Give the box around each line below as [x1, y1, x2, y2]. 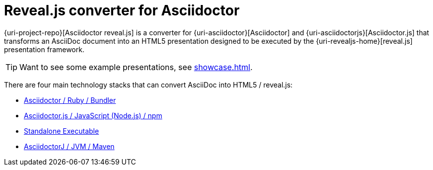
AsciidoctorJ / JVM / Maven [24, 142, 115, 151]
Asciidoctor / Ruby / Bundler [24, 95, 116, 104]
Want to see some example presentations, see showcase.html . [19, 62, 253, 72]
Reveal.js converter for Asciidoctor [4, 2, 240, 19]
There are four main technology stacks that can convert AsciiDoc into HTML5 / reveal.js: [4, 80, 293, 89]
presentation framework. [4, 45, 84, 54]
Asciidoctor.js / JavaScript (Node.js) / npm [24, 111, 162, 120]
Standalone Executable [24, 126, 99, 135]
